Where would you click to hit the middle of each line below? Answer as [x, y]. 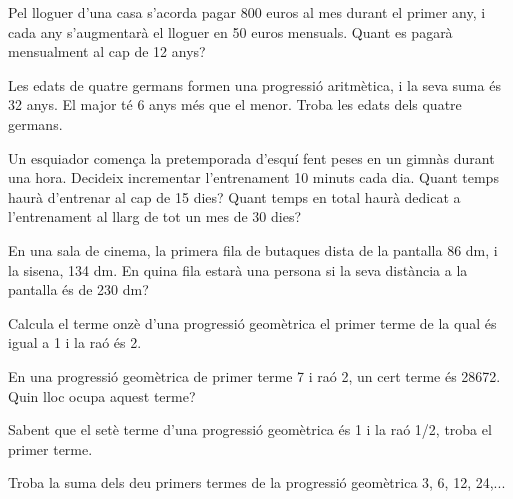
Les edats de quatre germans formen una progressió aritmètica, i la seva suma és [254, 84]
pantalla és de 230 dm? [78, 289]
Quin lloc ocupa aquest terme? [102, 395]
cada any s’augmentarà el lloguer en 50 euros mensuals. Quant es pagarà [230, 31]
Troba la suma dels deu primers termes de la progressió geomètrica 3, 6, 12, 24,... [257, 482]
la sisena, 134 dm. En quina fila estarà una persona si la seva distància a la [238, 269]
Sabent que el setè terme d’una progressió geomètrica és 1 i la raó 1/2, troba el [250, 429]
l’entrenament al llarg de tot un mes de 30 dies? [155, 216]
